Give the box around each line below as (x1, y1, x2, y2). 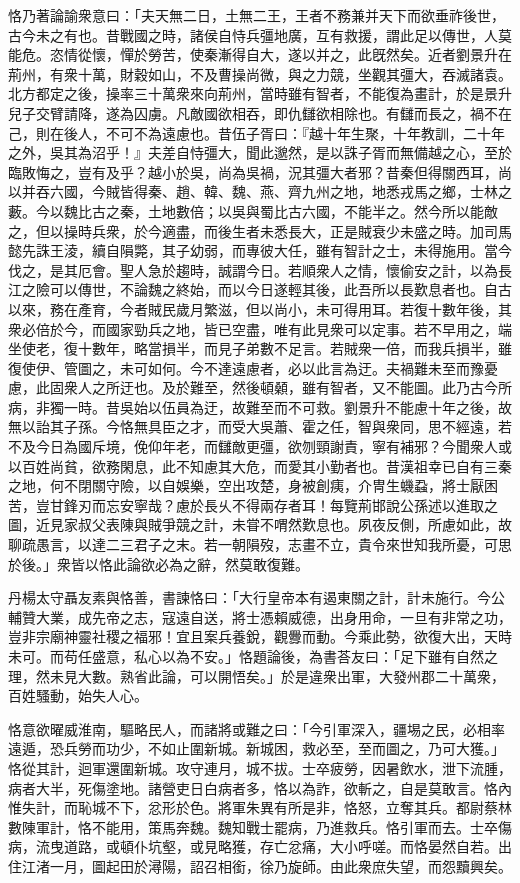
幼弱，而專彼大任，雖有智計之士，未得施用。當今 (189, 240, 512, 261)
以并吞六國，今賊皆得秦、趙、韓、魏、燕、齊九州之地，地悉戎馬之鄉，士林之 (8, 181, 512, 202)
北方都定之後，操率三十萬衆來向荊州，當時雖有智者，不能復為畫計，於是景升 (8, 83, 512, 104)
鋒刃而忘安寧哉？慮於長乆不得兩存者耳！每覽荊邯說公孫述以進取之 (63, 494, 498, 515)
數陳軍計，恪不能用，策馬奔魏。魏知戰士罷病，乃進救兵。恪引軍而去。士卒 (8, 816, 498, 837)
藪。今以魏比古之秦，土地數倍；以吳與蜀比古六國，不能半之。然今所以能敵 (8, 200, 498, 221)
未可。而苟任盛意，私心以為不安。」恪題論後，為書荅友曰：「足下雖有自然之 (8, 646, 498, 666)
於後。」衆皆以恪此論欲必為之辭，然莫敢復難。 (8, 553, 309, 574)
